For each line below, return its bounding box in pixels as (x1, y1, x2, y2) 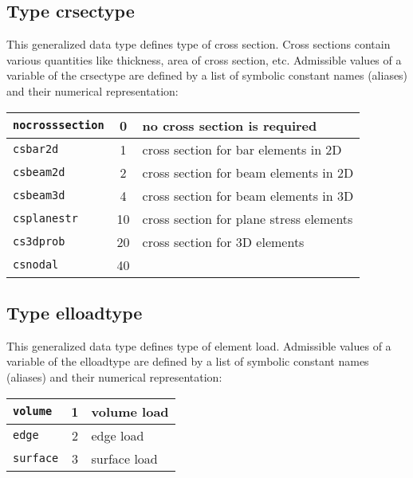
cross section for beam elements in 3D (142, 186, 354, 205)
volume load (91, 402, 169, 421)
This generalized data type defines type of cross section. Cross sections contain (6, 36, 391, 53)
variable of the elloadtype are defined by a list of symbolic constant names (6, 353, 369, 370)
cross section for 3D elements (142, 232, 305, 251)
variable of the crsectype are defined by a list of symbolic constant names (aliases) (6, 67, 408, 84)
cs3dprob (13, 235, 65, 249)
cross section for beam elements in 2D (142, 163, 354, 182)
